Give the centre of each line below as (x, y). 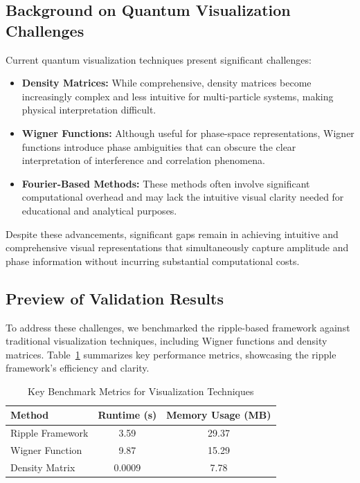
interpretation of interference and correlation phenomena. (143, 160)
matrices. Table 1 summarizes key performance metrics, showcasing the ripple (171, 354)
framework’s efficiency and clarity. (78, 368)
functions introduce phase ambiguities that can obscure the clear (159, 146)
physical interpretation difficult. (89, 110)
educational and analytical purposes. (99, 210)
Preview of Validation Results (115, 298)
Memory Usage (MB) (219, 415)
